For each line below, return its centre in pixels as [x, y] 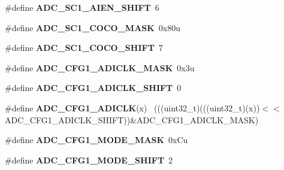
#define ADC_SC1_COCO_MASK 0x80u [93, 27]
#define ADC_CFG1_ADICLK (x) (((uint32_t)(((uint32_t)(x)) [132, 107]
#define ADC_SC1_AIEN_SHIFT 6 [82, 7]
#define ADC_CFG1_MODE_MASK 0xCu [96, 140]
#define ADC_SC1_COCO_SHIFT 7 [84, 48]
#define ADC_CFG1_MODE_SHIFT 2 [89, 160]
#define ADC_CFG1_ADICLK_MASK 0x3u [100, 67]
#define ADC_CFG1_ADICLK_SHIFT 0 [93, 88]
